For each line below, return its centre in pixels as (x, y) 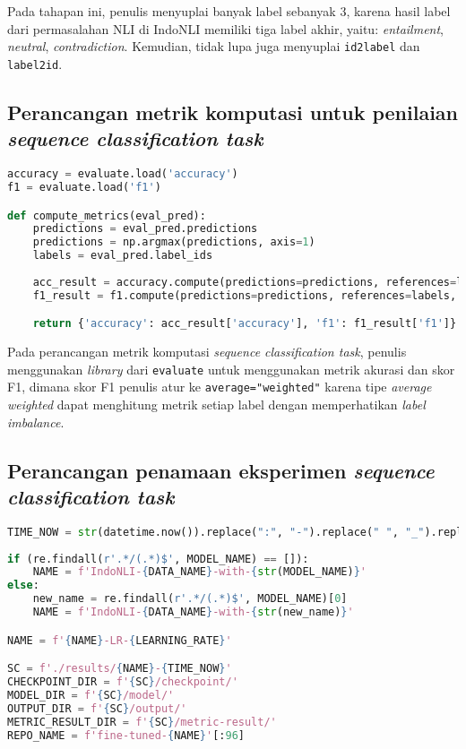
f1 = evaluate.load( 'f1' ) (84, 187)
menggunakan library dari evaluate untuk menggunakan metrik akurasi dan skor (231, 369)
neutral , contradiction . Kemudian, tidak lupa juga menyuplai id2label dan (214, 46)
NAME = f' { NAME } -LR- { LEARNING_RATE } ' (120, 640)
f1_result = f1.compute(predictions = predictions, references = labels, (245, 295)
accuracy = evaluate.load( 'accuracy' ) (123, 174)
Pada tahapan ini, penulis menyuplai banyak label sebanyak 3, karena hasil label (229, 11)
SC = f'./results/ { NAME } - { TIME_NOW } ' (120, 669)
